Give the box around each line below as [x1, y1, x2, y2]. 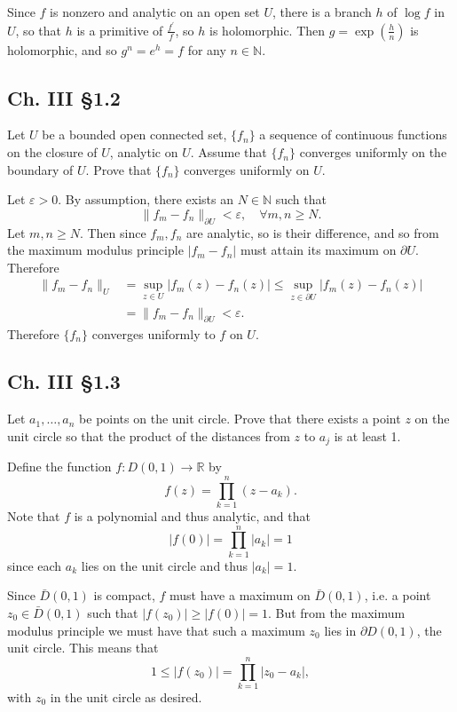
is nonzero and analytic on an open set [50, 3, 260, 20]
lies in [324, 621, 357, 639]
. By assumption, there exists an [58, 190, 233, 209]
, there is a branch [272, 3, 372, 20]
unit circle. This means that [7, 638, 159, 657]
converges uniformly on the [299, 143, 447, 162]
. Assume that [190, 143, 267, 162]
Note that [7, 507, 60, 526]
